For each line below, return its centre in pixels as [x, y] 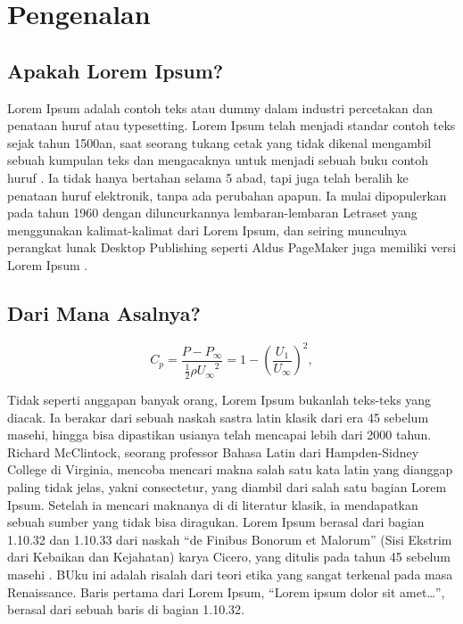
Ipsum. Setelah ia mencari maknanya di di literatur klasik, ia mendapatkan [213, 504]
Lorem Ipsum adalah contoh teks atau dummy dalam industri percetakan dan [220, 107]
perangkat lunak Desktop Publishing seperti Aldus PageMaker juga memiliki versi [232, 247]
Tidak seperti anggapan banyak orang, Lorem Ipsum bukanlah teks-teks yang [219, 399]
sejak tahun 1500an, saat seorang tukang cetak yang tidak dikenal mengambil [219, 142]
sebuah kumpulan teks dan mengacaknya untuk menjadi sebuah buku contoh [218, 160]
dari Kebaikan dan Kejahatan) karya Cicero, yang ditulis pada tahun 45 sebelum [229, 557]
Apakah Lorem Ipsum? [116, 70]
